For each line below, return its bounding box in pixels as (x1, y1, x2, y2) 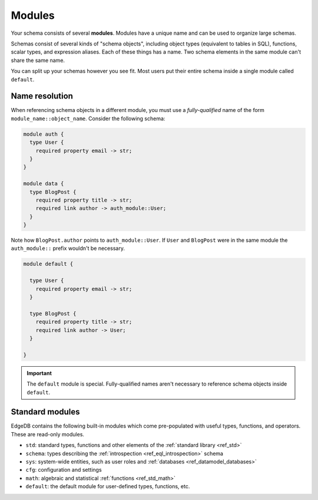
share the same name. (11, 57, 65, 64)
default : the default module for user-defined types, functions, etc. (25, 483, 190, 490)
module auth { (23, 130, 64, 137)
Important (26, 369, 52, 377)
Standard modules (11, 407, 80, 417)
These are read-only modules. (11, 430, 85, 437)
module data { (23, 180, 64, 187)
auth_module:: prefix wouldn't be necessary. (11, 245, 125, 252)
